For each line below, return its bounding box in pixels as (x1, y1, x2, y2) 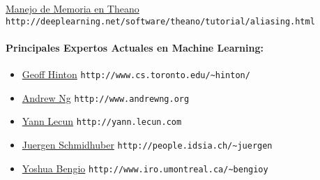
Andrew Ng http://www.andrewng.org (22, 90, 190, 105)
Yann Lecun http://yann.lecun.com (22, 114, 182, 128)
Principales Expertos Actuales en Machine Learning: (6, 40, 264, 54)
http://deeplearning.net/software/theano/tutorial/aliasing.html (6, 16, 315, 27)
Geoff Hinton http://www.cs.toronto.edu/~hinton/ (22, 67, 250, 82)
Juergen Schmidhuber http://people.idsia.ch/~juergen (22, 137, 273, 152)
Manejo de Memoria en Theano (6, 1, 139, 15)
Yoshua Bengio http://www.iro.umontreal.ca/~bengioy (22, 160, 268, 175)
